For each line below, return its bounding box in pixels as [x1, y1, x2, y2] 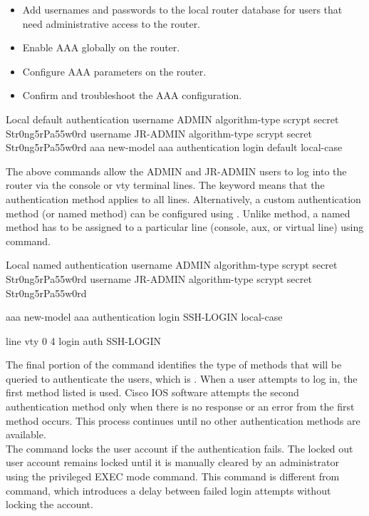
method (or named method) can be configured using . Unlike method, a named [6, 205, 350, 220]
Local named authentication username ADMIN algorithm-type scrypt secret [6, 257, 338, 272]
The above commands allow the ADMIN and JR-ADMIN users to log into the [6, 163, 347, 178]
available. [6, 427, 46, 442]
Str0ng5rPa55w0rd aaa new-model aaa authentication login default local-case [6, 140, 343, 155]
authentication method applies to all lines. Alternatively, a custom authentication [6, 191, 361, 206]
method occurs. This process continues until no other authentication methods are [6, 413, 360, 428]
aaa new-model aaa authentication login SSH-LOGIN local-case [6, 309, 283, 324]
